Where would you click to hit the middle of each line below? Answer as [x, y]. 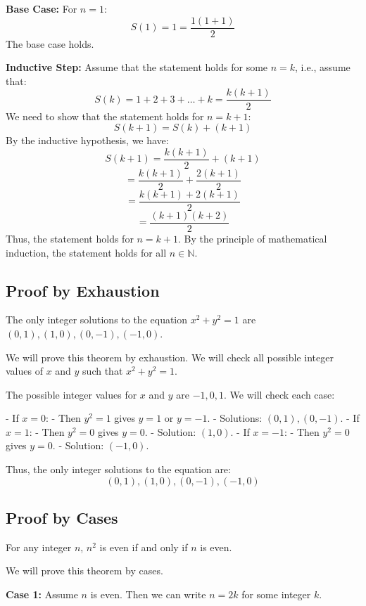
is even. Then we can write [148, 594]
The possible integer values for [71, 394]
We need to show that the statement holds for [105, 116]
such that [103, 371]
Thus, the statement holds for [70, 238]
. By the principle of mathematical [253, 238]
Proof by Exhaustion [83, 290]
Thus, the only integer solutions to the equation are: [118, 469]
